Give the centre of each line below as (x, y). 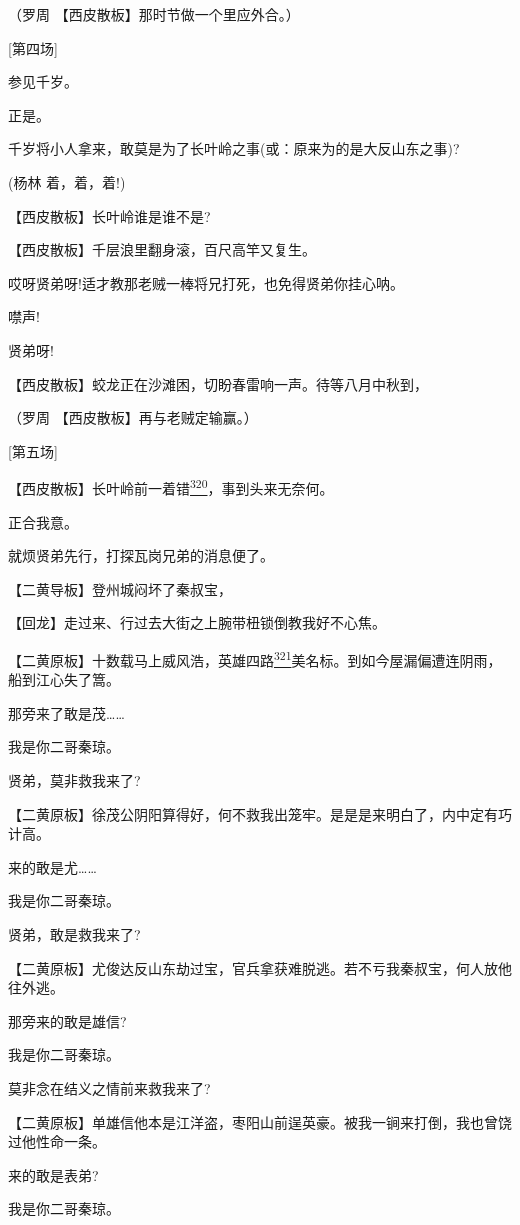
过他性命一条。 (57, 1141)
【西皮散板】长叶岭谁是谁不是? (109, 215)
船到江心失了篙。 (64, 679)
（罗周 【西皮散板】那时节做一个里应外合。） (154, 14)
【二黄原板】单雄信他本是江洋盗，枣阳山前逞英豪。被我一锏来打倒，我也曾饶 (260, 1121)
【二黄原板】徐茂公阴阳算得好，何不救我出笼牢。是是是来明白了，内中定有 (253, 813)
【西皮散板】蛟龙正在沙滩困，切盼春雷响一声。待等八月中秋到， (218, 383)
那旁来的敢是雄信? (67, 1020)
